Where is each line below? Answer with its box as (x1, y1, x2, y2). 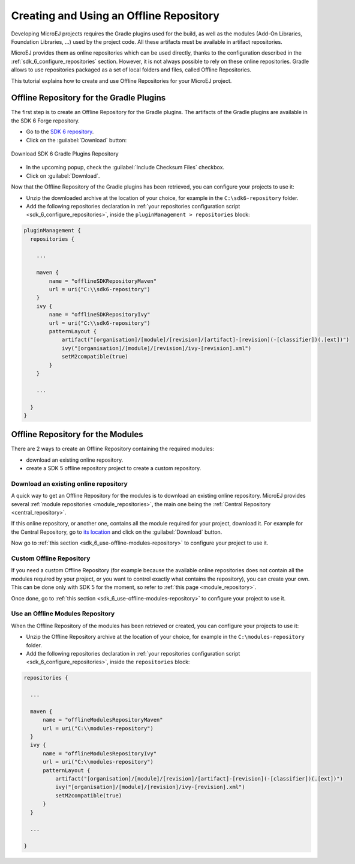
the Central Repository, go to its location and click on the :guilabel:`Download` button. (11, 528, 222, 536)
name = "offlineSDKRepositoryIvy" (49, 311, 151, 318)
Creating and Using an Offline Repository (11, 9, 220, 22)
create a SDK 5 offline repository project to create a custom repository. (26, 465, 201, 472)
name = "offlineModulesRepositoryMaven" (43, 716, 163, 724)
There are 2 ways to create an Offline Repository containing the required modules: (11, 445, 215, 453)
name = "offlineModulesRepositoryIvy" (43, 750, 157, 757)
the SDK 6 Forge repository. (11, 117, 80, 124)
